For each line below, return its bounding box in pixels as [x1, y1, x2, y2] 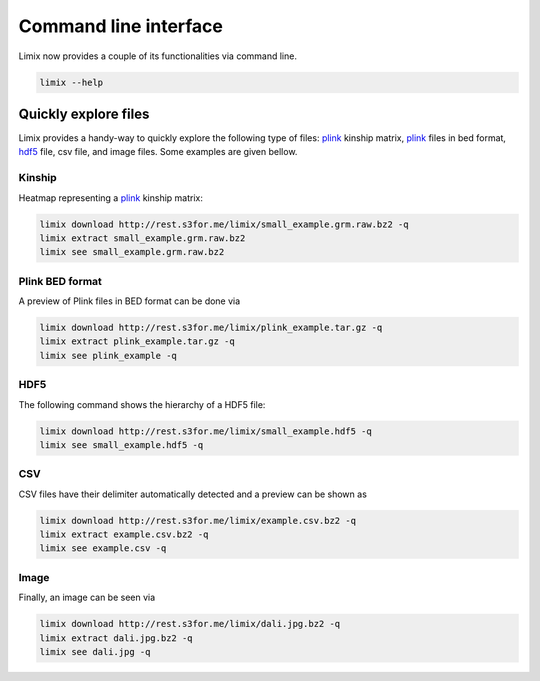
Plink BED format [18, 274, 102, 288]
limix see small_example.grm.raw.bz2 [39, 246, 225, 258]
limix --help [39, 76, 104, 88]
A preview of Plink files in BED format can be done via [18, 295, 241, 307]
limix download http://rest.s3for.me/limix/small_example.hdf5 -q [39, 425, 372, 437]
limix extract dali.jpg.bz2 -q [39, 632, 194, 644]
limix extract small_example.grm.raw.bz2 [39, 232, 246, 244]
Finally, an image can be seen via [18, 591, 156, 604]
